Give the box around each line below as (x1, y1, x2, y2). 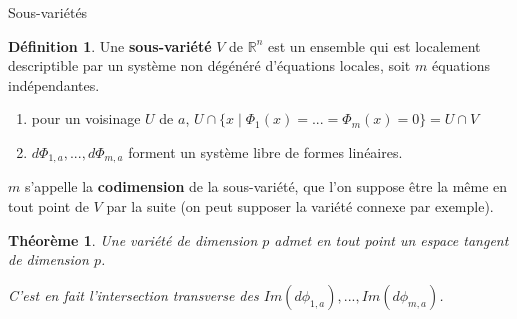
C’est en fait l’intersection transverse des (8, 284, 259, 305)
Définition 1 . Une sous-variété (8, 35, 212, 56)
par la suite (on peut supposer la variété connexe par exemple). (106, 196, 494, 217)
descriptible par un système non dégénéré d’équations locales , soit (8, 55, 411, 76)
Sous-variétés (8, 2, 88, 22)
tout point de (8, 196, 89, 217)
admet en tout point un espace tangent (274, 229, 509, 250)
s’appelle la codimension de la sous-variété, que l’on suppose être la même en (24, 176, 508, 197)
